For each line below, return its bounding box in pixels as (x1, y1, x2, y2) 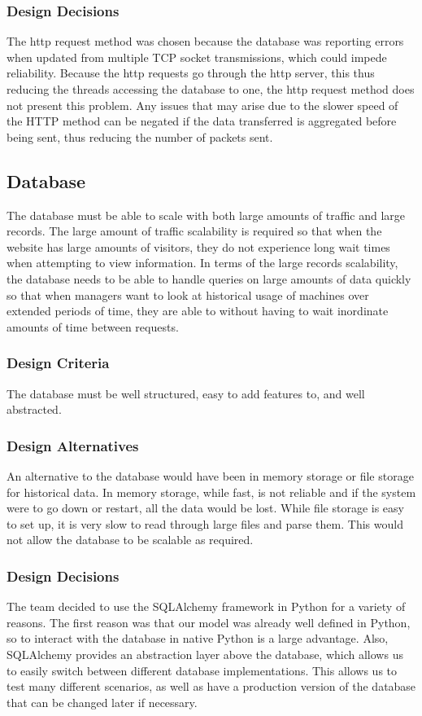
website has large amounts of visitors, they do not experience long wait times (7, 238, 390, 255)
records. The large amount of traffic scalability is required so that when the (7, 222, 382, 239)
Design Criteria (7, 353, 110, 373)
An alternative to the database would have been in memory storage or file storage (7, 467, 414, 484)
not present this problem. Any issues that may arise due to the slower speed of (7, 96, 398, 113)
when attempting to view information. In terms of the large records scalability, (7, 254, 398, 271)
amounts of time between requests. (7, 318, 179, 335)
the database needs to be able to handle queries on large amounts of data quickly (7, 270, 411, 287)
